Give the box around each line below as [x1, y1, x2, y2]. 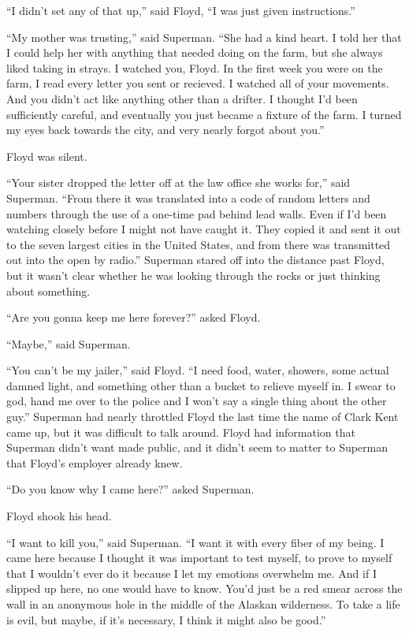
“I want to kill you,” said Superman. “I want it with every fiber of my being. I [6, 534, 385, 550]
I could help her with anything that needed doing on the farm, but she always [6, 44, 383, 61]
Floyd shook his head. [6, 508, 112, 524]
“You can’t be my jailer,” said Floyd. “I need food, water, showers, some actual [6, 362, 389, 378]
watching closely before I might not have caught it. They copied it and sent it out [6, 221, 401, 237]
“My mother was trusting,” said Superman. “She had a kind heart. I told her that [6, 28, 402, 45]
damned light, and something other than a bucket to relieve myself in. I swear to [6, 377, 396, 393]
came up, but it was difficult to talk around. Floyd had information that [6, 423, 355, 440]
